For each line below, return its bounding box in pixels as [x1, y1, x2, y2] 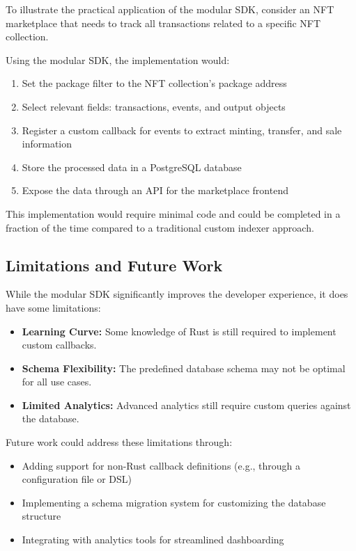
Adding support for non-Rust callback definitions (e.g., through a [22, 458, 301, 472]
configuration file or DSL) [22, 472, 132, 486]
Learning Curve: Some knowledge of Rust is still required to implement [22, 324, 336, 338]
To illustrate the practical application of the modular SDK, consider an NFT [6, 2, 334, 16]
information [22, 136, 72, 151]
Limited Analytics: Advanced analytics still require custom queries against [22, 397, 351, 412]
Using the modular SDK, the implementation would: [6, 52, 230, 67]
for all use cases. [22, 374, 92, 389]
